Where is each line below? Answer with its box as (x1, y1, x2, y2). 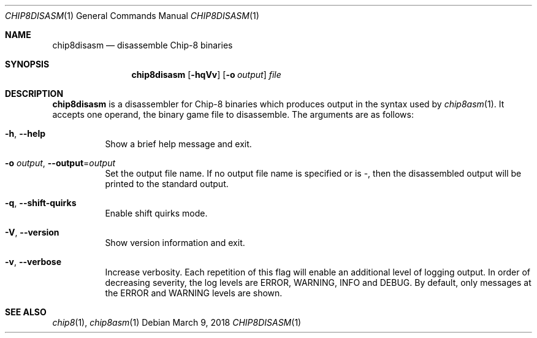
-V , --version (5, 227, 59, 237)
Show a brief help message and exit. (105, 139, 252, 149)
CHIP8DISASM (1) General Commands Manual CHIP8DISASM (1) (5, 10, 259, 21)
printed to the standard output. (105, 179, 229, 189)
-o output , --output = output (5, 158, 116, 168)
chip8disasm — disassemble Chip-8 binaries (52, 40, 233, 50)
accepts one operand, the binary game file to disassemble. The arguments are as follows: (52, 109, 414, 120)
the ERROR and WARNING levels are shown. (105, 288, 283, 298)
